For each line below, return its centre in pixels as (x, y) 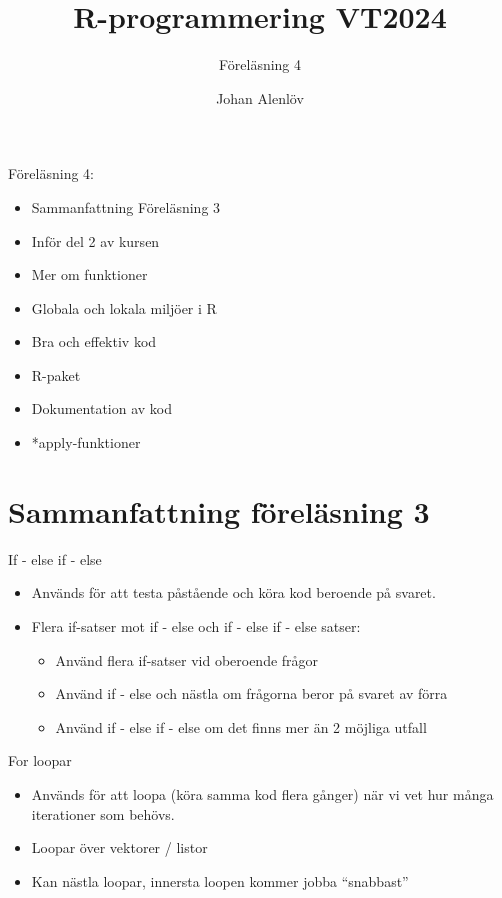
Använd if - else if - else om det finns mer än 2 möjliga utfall (241, 726)
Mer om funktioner (89, 274)
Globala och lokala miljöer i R (124, 307)
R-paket (56, 374)
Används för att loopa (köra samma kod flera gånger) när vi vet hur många (262, 793)
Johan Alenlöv (260, 97)
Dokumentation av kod (102, 408)
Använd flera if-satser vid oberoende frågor (187, 659)
